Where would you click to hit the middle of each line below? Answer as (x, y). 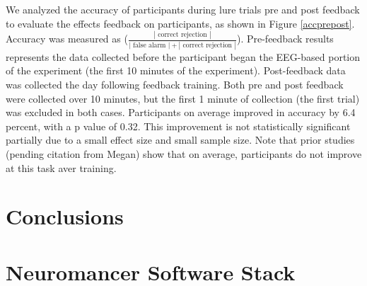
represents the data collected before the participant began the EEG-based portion (183, 56)
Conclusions (65, 216)
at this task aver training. (61, 167)
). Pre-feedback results (285, 39)
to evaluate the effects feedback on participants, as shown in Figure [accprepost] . (180, 23)
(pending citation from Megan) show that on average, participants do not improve (184, 153)
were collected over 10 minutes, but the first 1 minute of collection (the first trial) (183, 98)
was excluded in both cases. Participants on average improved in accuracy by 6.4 (181, 112)
